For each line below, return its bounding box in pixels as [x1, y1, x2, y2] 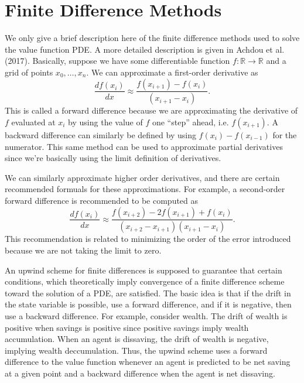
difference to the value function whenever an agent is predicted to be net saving [5, 355, 291, 368]
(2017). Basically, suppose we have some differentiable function [5, 54, 230, 67]
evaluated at [11, 115, 56, 128]
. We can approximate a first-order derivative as [86, 66, 258, 78]
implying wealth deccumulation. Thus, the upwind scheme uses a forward [5, 344, 268, 356]
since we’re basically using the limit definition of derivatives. [5, 152, 221, 164]
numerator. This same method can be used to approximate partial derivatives [5, 140, 283, 152]
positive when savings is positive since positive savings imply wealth [5, 321, 249, 333]
